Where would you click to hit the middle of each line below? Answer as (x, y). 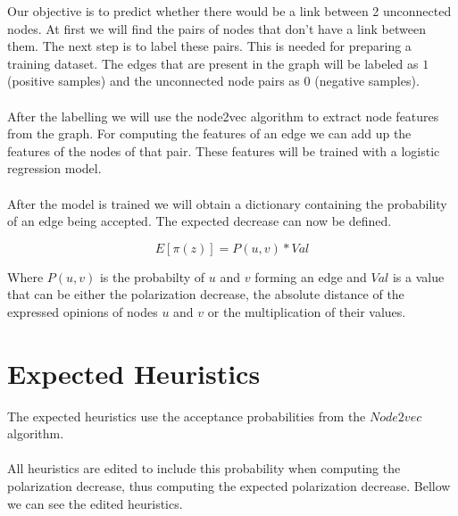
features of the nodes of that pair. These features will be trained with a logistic (224, 150)
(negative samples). (367, 81)
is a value (418, 276)
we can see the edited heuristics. (95, 503)
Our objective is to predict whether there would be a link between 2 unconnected (229, 11)
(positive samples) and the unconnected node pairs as (154, 81)
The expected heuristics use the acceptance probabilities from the (187, 416)
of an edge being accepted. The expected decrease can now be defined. (200, 221)
